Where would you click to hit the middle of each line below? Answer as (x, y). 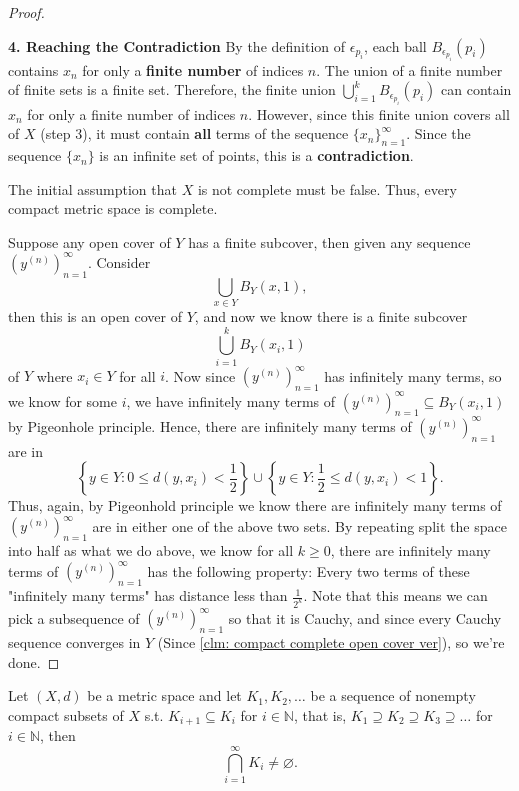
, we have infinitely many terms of (231, 400)
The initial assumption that (92, 188)
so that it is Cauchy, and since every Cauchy (365, 617)
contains (33, 69)
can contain (476, 89)
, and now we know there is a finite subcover (331, 316)
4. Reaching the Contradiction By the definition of (177, 45)
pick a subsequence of (74, 617)
